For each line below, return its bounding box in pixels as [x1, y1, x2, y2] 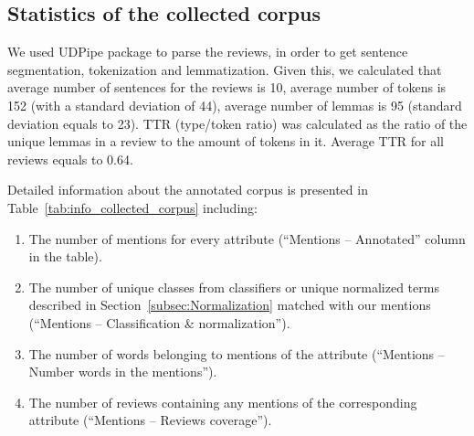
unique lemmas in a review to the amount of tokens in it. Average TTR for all [7, 132, 444, 151]
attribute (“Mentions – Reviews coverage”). [28, 410, 272, 430]
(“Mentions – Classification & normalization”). [28, 313, 290, 332]
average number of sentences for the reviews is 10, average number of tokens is [7, 78, 447, 97]
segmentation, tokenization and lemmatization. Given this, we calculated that [7, 59, 442, 79]
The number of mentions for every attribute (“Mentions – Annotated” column [28, 229, 466, 248]
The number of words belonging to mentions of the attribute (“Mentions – [28, 344, 445, 363]
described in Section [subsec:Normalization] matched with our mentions [28, 295, 431, 314]
